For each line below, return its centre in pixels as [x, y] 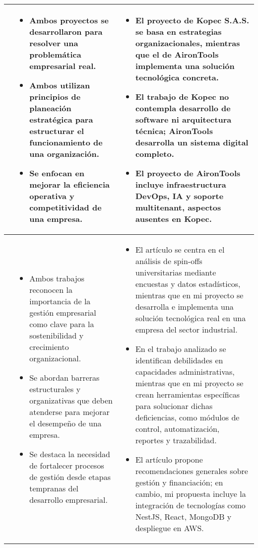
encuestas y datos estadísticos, [188, 284]
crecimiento [49, 346]
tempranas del [54, 488]
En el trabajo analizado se [181, 349]
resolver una [54, 43]
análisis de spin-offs [169, 261]
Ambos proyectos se [69, 20]
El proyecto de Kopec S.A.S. [192, 20]
